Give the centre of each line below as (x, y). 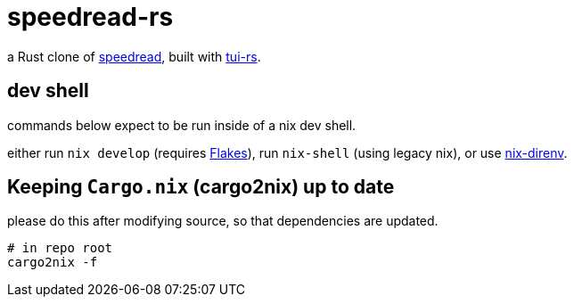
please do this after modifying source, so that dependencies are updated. (223, 221)
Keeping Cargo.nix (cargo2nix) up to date (201, 187)
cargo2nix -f (53, 263)
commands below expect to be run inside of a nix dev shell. (182, 125)
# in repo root (60, 248)
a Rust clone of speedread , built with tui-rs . (134, 56)
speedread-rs (90, 17)
